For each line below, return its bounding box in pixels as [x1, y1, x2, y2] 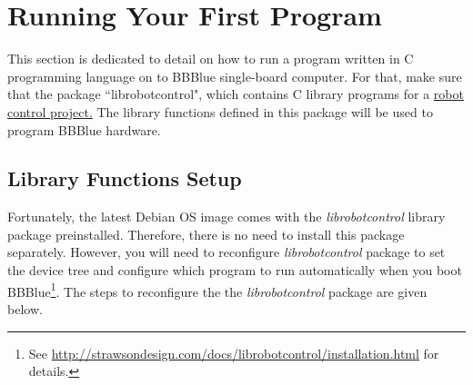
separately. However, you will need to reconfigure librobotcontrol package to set [7, 242, 446, 262]
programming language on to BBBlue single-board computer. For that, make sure [7, 66, 462, 85]
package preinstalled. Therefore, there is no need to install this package [7, 224, 405, 243]
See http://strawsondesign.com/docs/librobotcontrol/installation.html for [28, 343, 439, 362]
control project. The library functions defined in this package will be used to [7, 102, 433, 121]
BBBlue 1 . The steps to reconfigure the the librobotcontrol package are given [7, 279, 428, 301]
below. [7, 299, 43, 318]
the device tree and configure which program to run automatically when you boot [7, 261, 462, 280]
